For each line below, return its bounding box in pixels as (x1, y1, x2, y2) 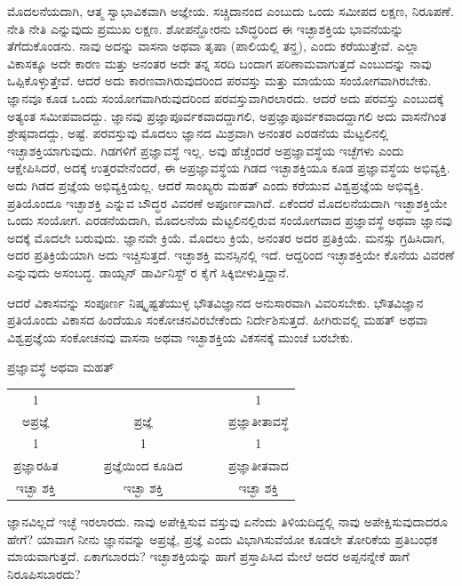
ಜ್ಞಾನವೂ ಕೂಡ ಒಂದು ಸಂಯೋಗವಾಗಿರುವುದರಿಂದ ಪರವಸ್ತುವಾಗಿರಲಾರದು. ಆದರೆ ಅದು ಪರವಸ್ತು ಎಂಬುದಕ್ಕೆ (7, 88, 444, 107)
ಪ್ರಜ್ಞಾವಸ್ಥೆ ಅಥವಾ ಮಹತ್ (7, 357, 115, 376)
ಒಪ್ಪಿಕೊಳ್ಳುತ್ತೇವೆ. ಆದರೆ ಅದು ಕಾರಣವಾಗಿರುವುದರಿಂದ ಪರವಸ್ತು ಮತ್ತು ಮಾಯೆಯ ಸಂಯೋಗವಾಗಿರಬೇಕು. (7, 71, 432, 90)
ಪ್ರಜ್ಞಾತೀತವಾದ (227, 456, 289, 475)
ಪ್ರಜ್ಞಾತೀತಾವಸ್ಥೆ (228, 412, 289, 430)
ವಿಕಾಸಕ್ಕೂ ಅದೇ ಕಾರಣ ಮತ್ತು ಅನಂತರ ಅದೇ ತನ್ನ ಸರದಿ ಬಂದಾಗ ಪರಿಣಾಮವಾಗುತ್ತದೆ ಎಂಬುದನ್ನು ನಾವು (7, 53, 432, 72)
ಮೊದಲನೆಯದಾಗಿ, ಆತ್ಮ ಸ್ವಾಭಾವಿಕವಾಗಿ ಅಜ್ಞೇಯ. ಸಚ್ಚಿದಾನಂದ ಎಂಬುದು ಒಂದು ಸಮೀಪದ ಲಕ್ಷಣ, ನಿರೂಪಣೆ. (7, 2, 454, 20)
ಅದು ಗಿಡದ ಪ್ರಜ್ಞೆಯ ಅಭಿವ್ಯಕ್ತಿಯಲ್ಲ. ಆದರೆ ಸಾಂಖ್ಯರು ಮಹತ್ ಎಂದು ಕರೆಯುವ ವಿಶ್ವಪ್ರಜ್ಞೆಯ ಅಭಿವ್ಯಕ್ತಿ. (7, 175, 424, 194)
